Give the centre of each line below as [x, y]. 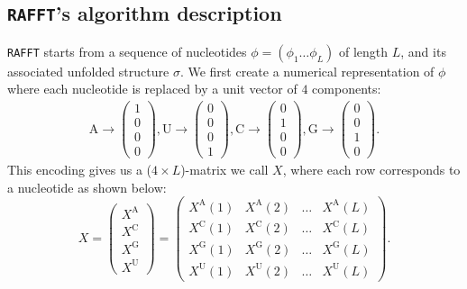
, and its [423, 51]
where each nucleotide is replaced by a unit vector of [152, 89]
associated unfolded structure [88, 71]
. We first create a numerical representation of [307, 71]
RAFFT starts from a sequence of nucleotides [127, 51]
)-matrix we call [224, 170]
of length [363, 51]
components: [347, 89]
